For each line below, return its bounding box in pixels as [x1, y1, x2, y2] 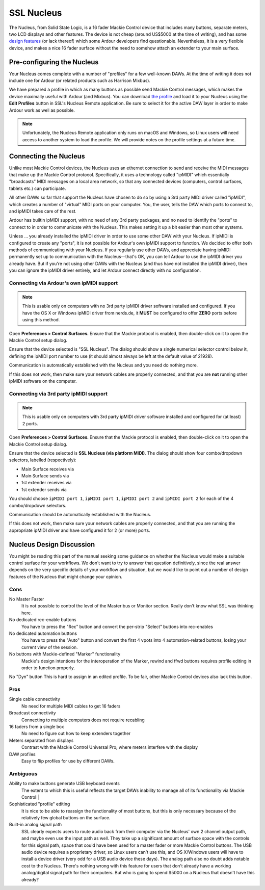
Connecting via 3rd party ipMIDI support [9, 390, 108, 397]
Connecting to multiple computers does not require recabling [21, 717, 145, 723]
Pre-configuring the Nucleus [9, 58, 99, 66]
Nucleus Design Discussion [9, 540, 95, 549]
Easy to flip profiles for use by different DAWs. [21, 758, 115, 764]
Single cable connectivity [9, 696, 60, 702]
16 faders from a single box [9, 724, 64, 730]
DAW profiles [9, 751, 36, 757]
